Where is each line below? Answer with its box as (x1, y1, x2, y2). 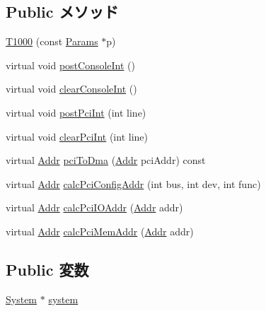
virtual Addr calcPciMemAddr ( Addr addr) (6, 223, 194, 238)
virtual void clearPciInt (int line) (6, 129, 148, 143)
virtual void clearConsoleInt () (6, 81, 137, 96)
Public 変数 (6, 258, 89, 280)
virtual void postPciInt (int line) (6, 105, 146, 119)
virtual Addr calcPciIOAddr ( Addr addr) (6, 200, 183, 215)
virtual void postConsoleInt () (6, 57, 136, 72)
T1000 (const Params (6, 34, 98, 49)
